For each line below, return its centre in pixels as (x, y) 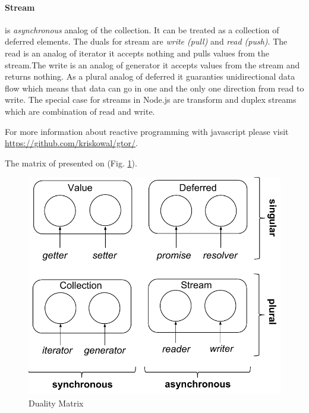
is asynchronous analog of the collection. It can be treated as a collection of (142, 29)
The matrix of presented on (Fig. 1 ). (71, 163)
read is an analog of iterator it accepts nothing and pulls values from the (137, 53)
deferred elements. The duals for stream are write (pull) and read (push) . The (146, 41)
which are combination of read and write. (80, 111)
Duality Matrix (56, 403)
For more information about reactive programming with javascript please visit (147, 131)
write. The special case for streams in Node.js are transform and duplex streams (151, 100)
